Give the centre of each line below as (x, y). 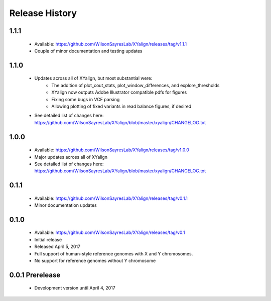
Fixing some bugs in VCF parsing (86, 99)
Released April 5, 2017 (57, 247)
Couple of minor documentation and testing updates (88, 51)
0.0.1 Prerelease (35, 275)
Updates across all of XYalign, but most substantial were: (93, 78)
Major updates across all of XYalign (71, 157)
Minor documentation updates (66, 205)
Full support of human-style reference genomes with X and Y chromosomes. (114, 253)
